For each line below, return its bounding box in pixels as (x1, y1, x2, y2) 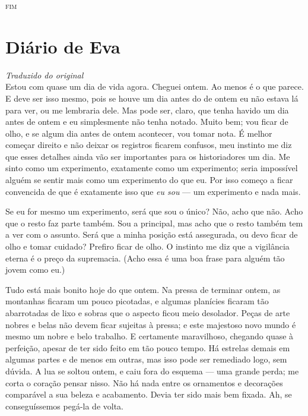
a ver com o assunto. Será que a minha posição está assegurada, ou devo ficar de (5, 228, 298, 241)
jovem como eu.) (5, 263, 65, 276)
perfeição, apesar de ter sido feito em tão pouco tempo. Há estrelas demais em (5, 341, 290, 354)
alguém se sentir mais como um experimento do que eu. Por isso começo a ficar (5, 174, 293, 186)
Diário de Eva (5, 34, 120, 58)
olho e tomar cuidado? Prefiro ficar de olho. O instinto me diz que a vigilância (5, 240, 290, 253)
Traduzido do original (5, 68, 84, 81)
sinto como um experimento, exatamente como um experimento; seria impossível (5, 162, 298, 174)
